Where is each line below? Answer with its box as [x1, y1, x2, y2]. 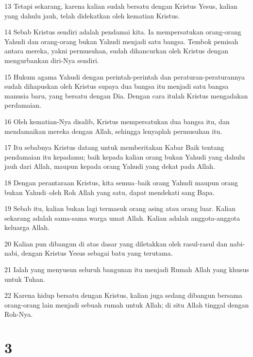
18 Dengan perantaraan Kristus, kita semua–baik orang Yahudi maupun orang [4, 177, 238, 187]
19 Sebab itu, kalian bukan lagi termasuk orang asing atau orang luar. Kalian [4, 203, 236, 213]
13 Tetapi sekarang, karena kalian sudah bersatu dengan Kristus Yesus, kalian [4, 1, 237, 11]
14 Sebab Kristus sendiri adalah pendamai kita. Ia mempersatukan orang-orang [4, 27, 241, 37]
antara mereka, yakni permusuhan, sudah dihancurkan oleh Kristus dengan [4, 46, 229, 56]
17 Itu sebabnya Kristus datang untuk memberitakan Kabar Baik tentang [4, 142, 224, 152]
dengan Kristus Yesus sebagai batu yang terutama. [21, 248, 173, 258]
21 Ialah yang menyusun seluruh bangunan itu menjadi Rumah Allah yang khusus [4, 264, 249, 275]
